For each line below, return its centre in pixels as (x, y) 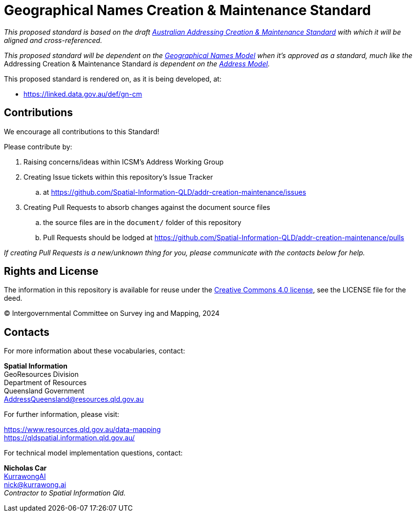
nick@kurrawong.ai (35, 485)
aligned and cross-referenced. (53, 40)
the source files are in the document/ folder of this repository (142, 222)
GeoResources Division (41, 374)
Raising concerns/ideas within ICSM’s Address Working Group (124, 162)
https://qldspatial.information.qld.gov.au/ (69, 438)
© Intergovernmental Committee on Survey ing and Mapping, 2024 (112, 313)
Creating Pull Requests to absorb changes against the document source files (147, 207)
